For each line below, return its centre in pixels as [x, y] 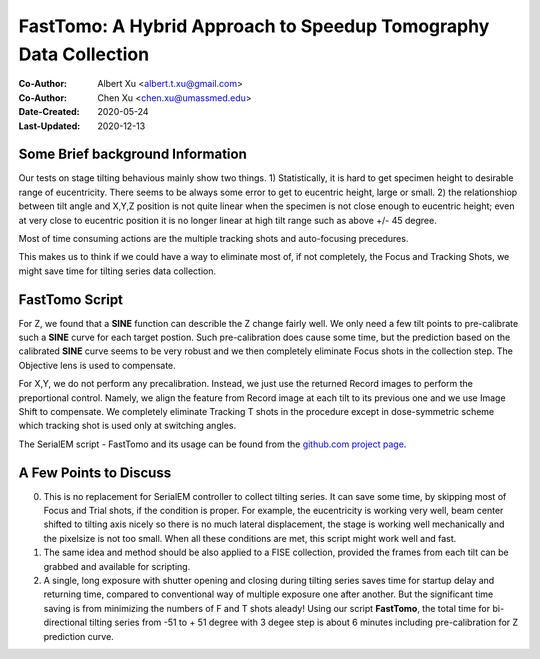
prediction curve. [78, 636]
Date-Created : [49, 112]
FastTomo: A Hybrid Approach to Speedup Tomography [254, 26]
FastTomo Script [71, 299]
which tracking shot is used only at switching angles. [127, 426]
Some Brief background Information [132, 154]
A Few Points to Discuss [95, 472]
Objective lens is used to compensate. [97, 365]
